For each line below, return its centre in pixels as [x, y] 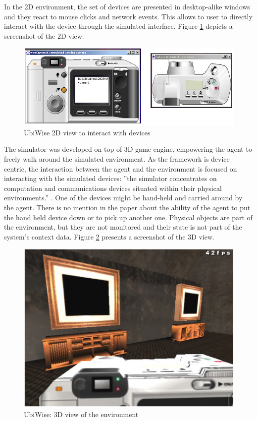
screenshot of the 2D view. [44, 35]
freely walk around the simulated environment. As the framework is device [117, 158]
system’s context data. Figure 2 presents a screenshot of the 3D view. [109, 236]
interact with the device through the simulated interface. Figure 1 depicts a [118, 26]
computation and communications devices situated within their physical [113, 188]
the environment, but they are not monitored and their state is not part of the [123, 227]
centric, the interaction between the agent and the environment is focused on [121, 168]
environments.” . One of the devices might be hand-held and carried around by [123, 198]
